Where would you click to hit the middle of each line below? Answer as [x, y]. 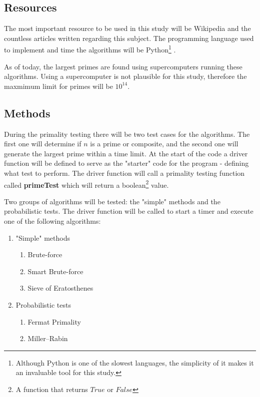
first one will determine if [43, 144]
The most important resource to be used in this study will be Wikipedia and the [127, 28]
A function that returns [52, 389]
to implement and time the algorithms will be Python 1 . [90, 49]
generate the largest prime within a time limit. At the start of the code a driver [126, 153]
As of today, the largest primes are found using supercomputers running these [123, 66]
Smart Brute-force [55, 271]
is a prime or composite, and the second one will [164, 144]
